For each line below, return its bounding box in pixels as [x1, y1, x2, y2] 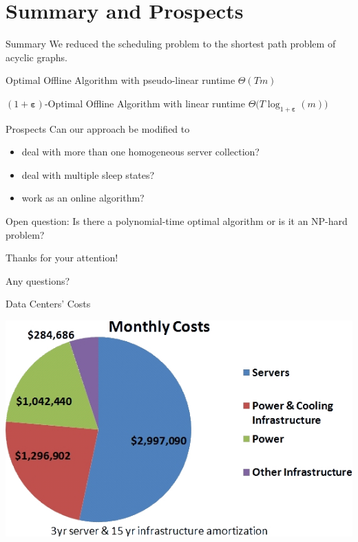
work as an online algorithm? [21, 191, 145, 205]
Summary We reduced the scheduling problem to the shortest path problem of [6, 36, 336, 51]
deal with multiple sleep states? [21, 167, 155, 182]
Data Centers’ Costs [6, 296, 91, 311]
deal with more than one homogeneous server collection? [21, 144, 260, 159]
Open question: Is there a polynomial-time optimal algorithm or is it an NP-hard [6, 214, 348, 228]
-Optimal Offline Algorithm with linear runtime [44, 96, 245, 110]
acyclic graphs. [6, 50, 67, 64]
